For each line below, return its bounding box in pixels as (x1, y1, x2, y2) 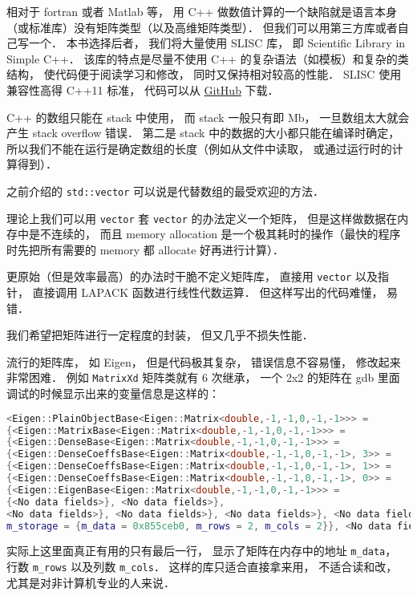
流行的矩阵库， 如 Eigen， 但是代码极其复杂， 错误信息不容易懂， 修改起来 (6, 353, 401, 370)
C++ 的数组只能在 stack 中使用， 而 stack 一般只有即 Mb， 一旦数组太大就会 (6, 108, 410, 125)
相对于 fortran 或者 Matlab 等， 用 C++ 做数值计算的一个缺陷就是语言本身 (6, 3, 397, 19)
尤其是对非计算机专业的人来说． (6, 574, 175, 590)
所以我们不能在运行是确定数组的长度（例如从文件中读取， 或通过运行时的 (6, 140, 392, 156)
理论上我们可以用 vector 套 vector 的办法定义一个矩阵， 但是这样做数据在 (6, 209, 398, 226)
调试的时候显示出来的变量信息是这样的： (6, 385, 220, 402)
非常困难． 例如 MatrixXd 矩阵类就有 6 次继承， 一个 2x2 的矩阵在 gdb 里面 (6, 369, 400, 386)
